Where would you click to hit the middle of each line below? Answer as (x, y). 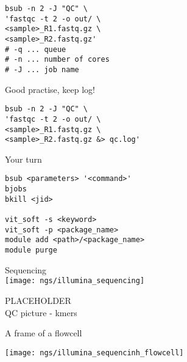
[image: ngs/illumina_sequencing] (75, 281)
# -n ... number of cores (57, 60)
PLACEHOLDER (38, 300)
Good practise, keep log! (50, 89)
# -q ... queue (36, 49)
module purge (31, 250)
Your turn (23, 159)
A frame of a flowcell (44, 333)
